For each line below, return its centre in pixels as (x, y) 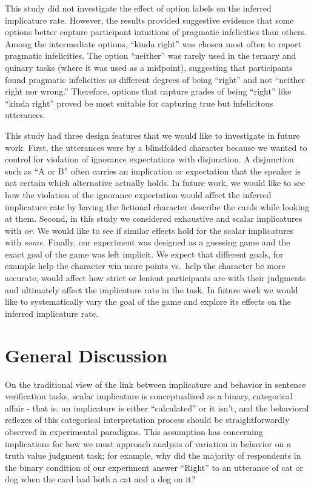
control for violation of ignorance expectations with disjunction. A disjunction (149, 159)
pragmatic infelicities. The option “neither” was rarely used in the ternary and (151, 55)
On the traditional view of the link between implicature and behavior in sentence (155, 384)
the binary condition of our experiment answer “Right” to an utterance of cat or (154, 467)
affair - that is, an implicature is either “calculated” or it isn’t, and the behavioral (157, 407)
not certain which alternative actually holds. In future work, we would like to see (155, 183)
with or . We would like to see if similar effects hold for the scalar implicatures (149, 230)
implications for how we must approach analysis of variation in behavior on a (148, 443)
